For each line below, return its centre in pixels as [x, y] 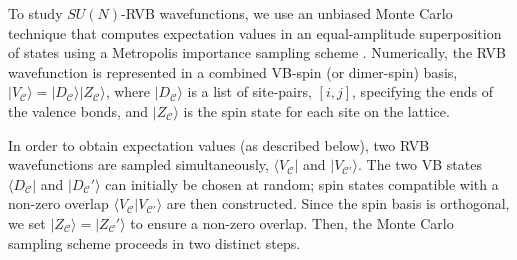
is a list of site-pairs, [249, 91]
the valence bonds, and [78, 110]
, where [128, 91]
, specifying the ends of [422, 91]
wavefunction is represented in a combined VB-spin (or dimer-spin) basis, [233, 71]
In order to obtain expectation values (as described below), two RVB [219, 144]
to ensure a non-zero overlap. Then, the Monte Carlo [292, 222]
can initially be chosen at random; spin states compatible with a [302, 183]
